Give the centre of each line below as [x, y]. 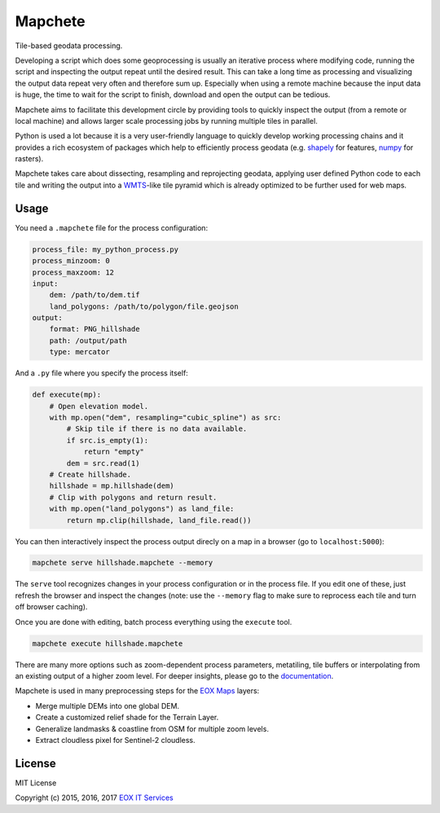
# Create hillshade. [90, 474]
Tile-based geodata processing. [69, 46]
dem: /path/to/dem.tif [95, 295]
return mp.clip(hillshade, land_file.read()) [159, 520]
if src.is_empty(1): [108, 440]
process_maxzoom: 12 [73, 272]
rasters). [29, 159]
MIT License [36, 783]
